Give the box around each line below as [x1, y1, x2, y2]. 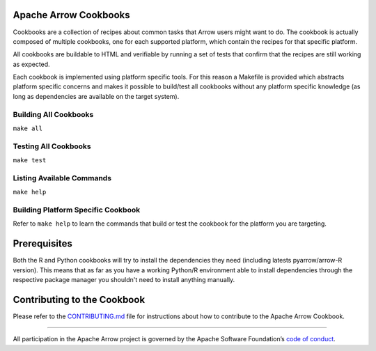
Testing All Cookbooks [13, 141, 92, 151]
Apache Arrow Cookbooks [13, 9, 130, 21]
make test [13, 157, 47, 164]
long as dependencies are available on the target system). [13, 92, 180, 100]
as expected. [13, 60, 50, 68]
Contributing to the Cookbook [13, 293, 146, 306]
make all [13, 125, 43, 132]
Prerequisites [13, 237, 72, 250]
